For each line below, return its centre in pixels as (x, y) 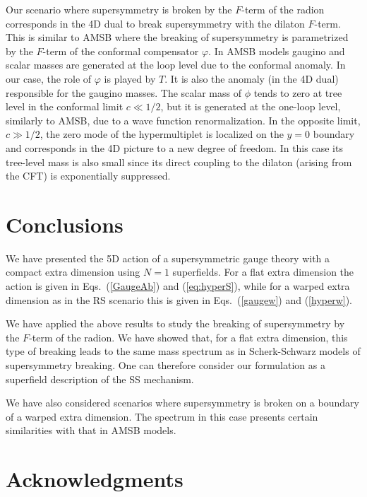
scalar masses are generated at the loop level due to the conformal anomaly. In (176, 65)
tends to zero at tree (298, 92)
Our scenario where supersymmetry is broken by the (119, 9)
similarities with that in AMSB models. (91, 430)
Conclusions (65, 224)
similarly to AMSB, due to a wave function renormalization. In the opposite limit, (183, 120)
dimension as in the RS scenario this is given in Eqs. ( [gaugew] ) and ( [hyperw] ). (179, 299)
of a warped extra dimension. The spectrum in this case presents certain (162, 416)
